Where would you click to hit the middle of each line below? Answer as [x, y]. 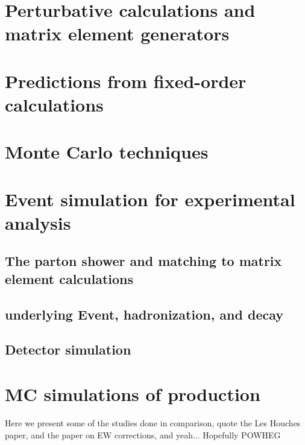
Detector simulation [68, 349]
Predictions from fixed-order [126, 80]
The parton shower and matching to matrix [143, 261]
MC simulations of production [133, 393]
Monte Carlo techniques [107, 152]
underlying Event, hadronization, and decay [144, 314]
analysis [38, 222]
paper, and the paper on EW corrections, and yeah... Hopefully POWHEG [143, 434]
